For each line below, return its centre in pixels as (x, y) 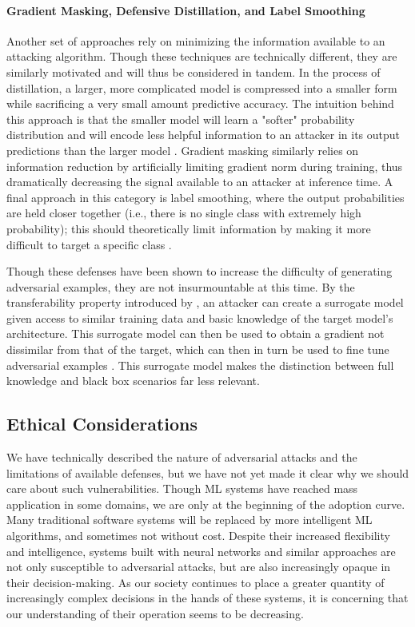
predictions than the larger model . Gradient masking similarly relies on (183, 150)
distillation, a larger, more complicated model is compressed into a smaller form (202, 87)
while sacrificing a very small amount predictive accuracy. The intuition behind (200, 103)
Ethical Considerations (102, 424)
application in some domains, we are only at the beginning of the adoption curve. (206, 504)
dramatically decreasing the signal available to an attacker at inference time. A (200, 182)
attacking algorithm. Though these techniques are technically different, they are (202, 56)
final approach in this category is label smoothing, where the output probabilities (206, 197)
